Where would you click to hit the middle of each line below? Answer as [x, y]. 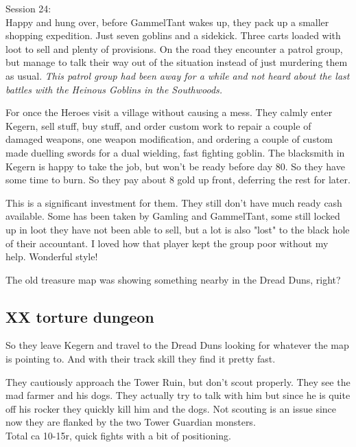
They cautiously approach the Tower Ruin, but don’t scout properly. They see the [178, 381]
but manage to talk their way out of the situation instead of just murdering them [177, 62]
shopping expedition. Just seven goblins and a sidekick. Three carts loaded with [173, 35]
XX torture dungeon [80, 316]
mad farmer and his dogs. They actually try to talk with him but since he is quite [178, 395]
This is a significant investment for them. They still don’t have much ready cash [174, 202]
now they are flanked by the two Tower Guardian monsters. [131, 422]
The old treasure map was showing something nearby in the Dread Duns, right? [173, 279]
